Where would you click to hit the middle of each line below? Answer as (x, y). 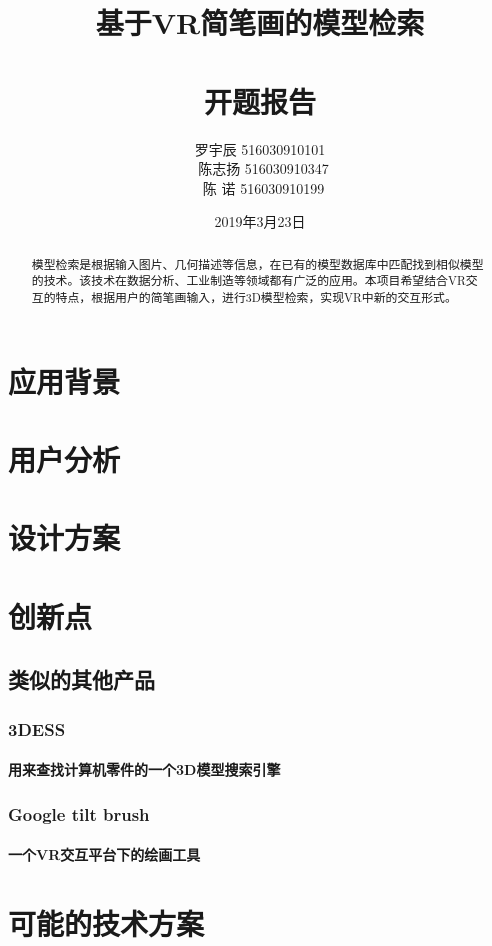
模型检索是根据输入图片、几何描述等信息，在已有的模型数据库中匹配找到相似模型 (257, 263)
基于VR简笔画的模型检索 (260, 22)
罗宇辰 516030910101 (260, 148)
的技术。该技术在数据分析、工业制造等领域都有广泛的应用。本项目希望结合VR (248, 280)
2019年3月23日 (260, 221)
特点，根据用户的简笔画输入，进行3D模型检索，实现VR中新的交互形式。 (256, 296)
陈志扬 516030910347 (263, 168)
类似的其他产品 (81, 679)
